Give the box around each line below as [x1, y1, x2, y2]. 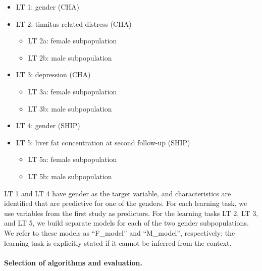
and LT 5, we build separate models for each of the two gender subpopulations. [4, 218, 249, 228]
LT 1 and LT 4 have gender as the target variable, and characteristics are [4, 188, 231, 198]
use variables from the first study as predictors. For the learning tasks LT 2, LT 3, [4, 207, 258, 218]
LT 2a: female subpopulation [28, 35, 117, 46]
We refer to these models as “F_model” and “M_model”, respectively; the [4, 227, 235, 238]
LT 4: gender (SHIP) [16, 120, 80, 131]
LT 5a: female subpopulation [28, 154, 117, 165]
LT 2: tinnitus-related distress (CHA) [16, 18, 132, 29]
